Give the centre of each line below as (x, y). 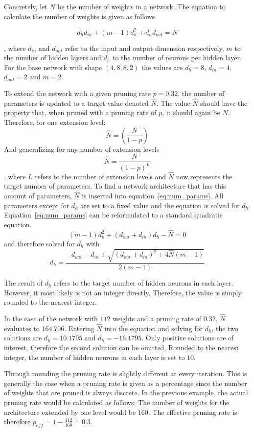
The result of (23, 283)
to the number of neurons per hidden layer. (177, 58)
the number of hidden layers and (53, 58)
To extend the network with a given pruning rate (77, 93)
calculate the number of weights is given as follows (80, 16)
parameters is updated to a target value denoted (76, 103)
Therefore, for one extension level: (55, 122)
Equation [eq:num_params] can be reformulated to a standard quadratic (114, 215)
